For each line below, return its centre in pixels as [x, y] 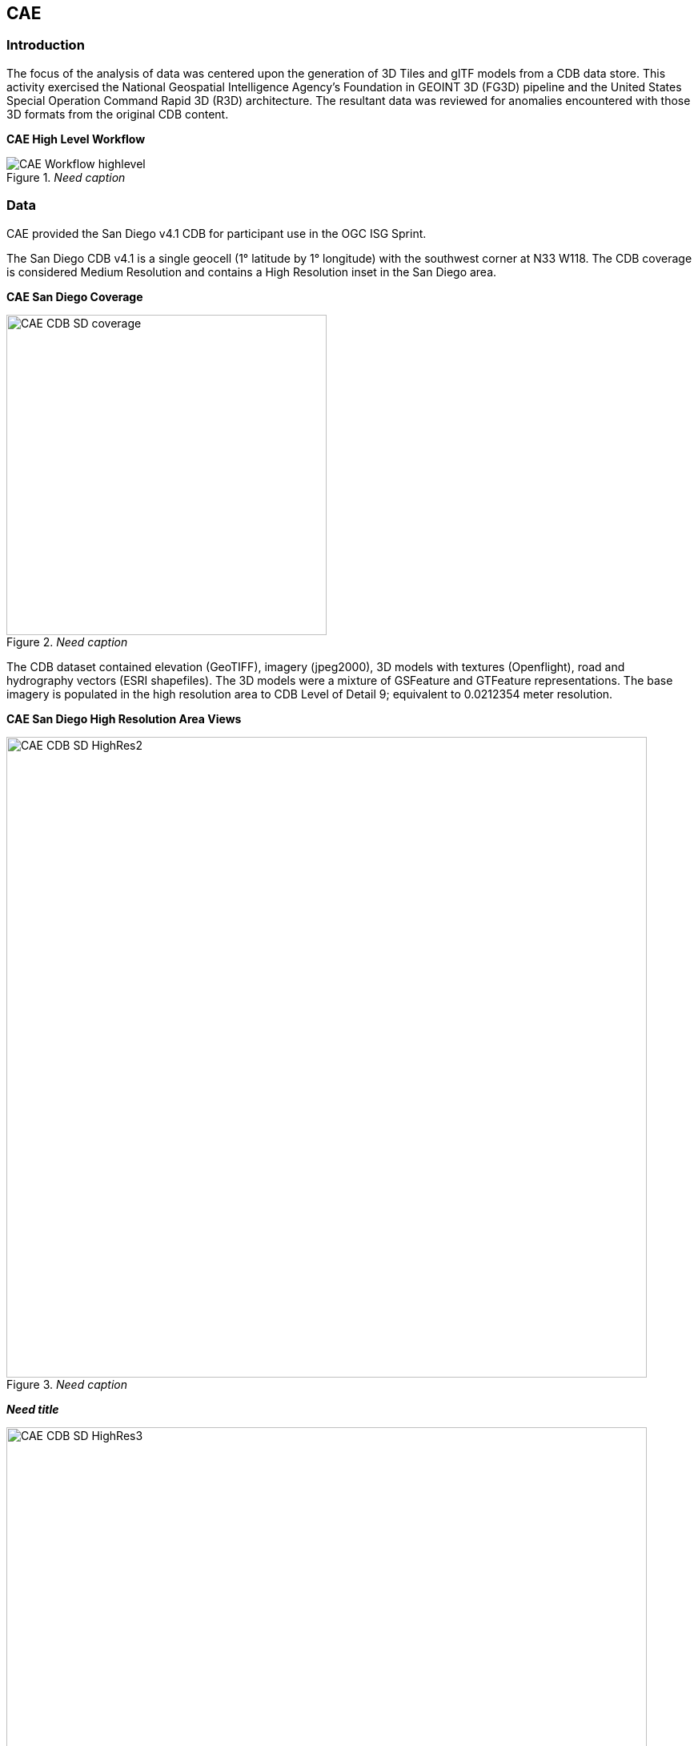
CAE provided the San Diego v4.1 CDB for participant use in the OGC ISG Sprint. [217, 233]
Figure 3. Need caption [67, 1384]
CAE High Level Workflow [76, 139]
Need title [33, 1409]
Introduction [46, 45]
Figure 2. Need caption [67, 642]
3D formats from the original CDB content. [118, 114]
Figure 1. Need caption [66, 177]
